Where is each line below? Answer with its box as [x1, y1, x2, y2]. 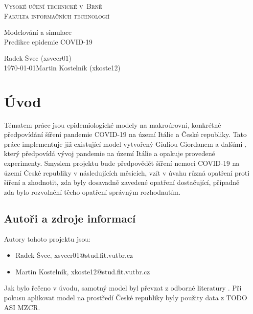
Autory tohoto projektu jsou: [4, 233, 91, 244]
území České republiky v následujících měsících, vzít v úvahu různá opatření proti [4, 167, 250, 178]
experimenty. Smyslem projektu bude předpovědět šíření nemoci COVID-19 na [4, 158, 240, 168]
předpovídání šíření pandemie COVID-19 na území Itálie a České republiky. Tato [4, 129, 247, 139]
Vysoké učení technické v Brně [4, 1, 102, 11]
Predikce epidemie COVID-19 [4, 36, 92, 46]
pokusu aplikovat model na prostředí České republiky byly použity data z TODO [4, 292, 247, 303]
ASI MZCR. [4, 302, 40, 312]
